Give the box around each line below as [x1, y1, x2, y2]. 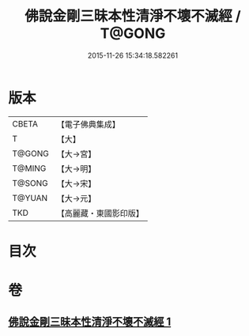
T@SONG [12, 177, 49, 188]
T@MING [12, 163, 47, 174]
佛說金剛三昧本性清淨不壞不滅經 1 [8, 315, 172, 329]
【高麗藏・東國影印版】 [56, 207, 144, 218]
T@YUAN [12, 192, 48, 203]
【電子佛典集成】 [56, 119, 120, 130]
